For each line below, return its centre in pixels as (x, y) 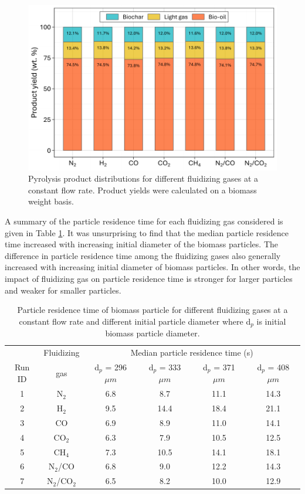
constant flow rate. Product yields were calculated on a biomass (143, 190)
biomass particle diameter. (152, 333)
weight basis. (51, 201)
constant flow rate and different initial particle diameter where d (135, 321)
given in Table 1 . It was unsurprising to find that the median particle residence (147, 232)
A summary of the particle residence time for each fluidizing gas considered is (144, 221)
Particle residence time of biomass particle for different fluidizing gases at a (152, 310)
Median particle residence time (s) (192, 352)
